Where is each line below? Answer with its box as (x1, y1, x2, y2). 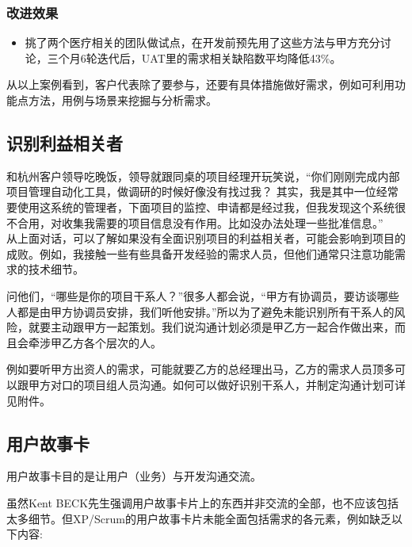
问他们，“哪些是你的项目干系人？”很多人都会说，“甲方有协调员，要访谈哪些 (6, 287, 399, 304)
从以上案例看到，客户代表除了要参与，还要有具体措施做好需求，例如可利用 (6, 76, 395, 93)
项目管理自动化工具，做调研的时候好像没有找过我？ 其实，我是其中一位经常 (6, 183, 399, 200)
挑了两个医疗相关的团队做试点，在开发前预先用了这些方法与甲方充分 (25, 34, 380, 51)
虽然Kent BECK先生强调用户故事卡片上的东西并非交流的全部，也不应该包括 (6, 494, 399, 511)
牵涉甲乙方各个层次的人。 (28, 334, 162, 350)
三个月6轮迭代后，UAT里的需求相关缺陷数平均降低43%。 (47, 49, 341, 66)
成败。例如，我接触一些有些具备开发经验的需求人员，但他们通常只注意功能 (6, 245, 395, 262)
